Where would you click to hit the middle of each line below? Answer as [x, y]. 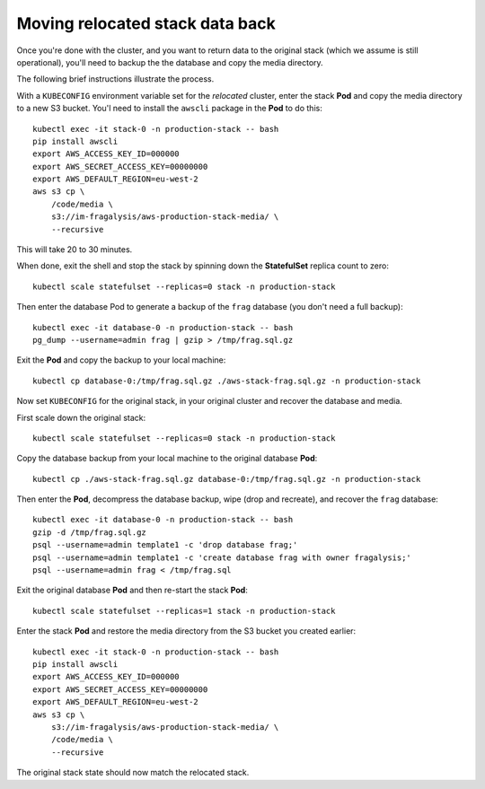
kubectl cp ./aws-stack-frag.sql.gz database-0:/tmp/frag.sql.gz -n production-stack [227, 479]
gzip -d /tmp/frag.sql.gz [90, 532]
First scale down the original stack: [81, 417]
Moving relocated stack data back [146, 23]
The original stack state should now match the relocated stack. [133, 773]
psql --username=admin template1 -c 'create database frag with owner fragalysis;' [222, 557]
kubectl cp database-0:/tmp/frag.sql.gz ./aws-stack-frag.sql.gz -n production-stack [227, 381]
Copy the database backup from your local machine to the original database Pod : [167, 459]
